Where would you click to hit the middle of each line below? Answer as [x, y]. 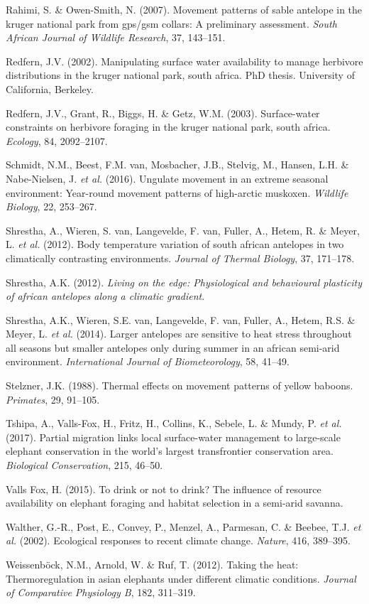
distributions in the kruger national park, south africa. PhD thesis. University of [180, 75]
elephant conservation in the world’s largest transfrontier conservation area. [170, 451]
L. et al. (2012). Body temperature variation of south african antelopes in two [175, 244]
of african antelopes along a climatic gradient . [105, 296]
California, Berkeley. [50, 88]
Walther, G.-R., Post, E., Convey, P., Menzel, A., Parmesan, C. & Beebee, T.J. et [183, 526]
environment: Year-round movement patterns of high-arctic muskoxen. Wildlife [177, 192]
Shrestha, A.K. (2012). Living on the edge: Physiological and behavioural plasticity [184, 282]
